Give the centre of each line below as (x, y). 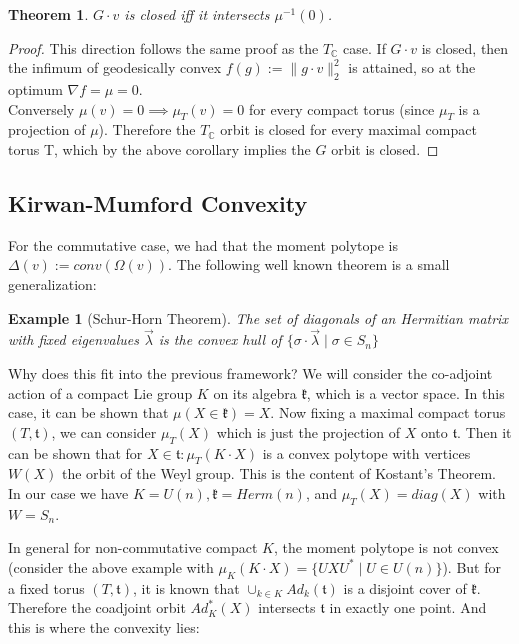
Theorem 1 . (48, 14)
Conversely (41, 108)
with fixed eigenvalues (74, 339)
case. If (364, 47)
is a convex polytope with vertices (366, 452)
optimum (35, 88)
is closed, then (465, 47)
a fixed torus (46, 587)
